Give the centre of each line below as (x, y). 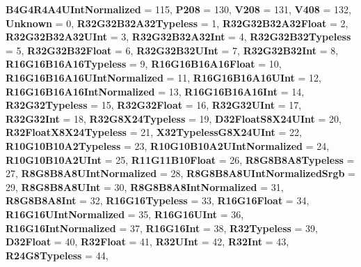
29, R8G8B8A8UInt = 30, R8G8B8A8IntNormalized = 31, (145, 186)
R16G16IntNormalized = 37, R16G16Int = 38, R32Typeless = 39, (162, 228)
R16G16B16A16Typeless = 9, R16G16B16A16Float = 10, (144, 64)
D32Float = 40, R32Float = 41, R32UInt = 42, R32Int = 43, (147, 242)
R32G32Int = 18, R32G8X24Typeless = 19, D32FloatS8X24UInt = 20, (174, 118)
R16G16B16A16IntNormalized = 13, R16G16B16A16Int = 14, (155, 91)
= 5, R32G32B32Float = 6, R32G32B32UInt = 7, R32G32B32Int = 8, (172, 50)
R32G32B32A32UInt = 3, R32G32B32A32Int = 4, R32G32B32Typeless (178, 37)
